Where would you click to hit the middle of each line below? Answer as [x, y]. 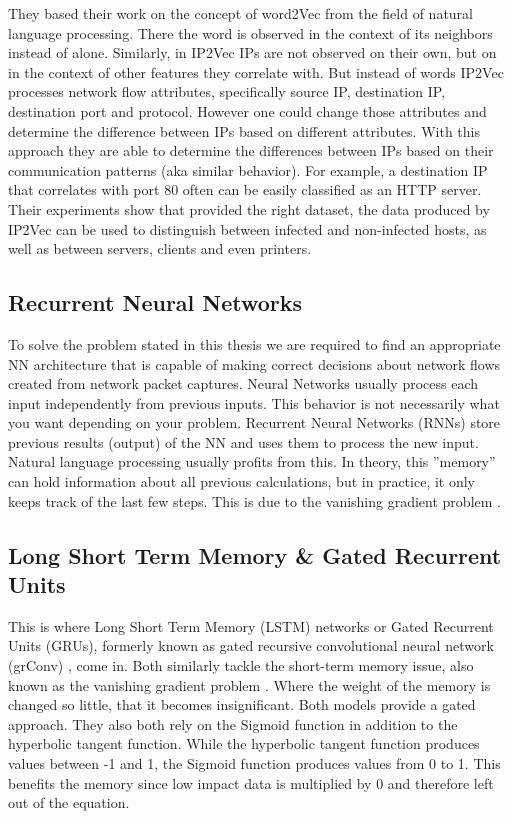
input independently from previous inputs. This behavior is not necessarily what [254, 402]
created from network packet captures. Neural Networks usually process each [243, 383]
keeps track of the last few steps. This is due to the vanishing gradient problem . [254, 500]
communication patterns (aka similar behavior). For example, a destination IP [248, 169]
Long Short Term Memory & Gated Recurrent [255, 554]
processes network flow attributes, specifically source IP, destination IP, [227, 91]
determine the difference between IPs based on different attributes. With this [244, 130]
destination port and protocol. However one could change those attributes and [247, 110]
